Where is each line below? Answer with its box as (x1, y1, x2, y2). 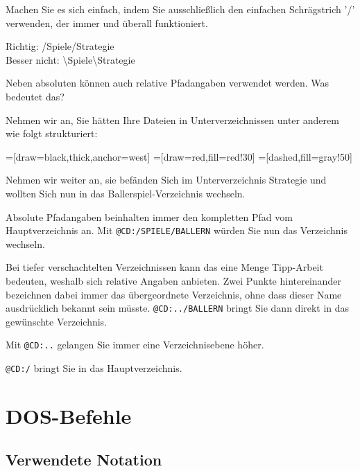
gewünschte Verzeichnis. (6, 314, 108, 328)
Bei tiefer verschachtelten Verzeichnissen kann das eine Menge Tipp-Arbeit (6, 260, 323, 274)
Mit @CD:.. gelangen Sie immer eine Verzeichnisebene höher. (6, 337, 264, 352)
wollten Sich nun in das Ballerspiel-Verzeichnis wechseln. (6, 186, 246, 200)
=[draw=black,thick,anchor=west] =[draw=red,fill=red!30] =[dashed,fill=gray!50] (6, 149, 352, 163)
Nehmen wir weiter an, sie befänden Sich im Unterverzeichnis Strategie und (6, 172, 327, 187)
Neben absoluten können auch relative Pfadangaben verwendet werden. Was (6, 75, 329, 90)
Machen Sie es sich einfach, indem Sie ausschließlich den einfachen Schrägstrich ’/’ (6, 2, 355, 16)
